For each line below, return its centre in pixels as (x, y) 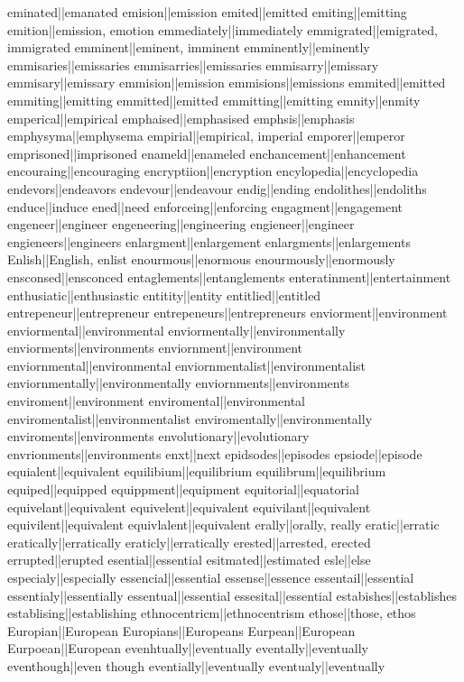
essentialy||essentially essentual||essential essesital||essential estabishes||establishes (232, 595)
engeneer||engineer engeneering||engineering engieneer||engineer (181, 224)
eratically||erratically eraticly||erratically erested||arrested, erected (189, 542)
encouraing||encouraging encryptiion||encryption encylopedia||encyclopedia (213, 171)
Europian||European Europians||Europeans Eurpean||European (181, 630)
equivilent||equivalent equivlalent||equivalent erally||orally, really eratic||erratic (223, 525)
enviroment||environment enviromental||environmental (156, 401)
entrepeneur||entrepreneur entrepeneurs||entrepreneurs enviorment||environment (227, 313)
